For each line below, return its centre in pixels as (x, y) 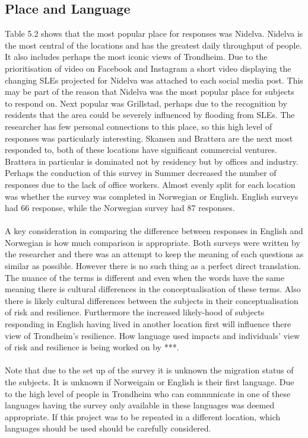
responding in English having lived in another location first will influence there (148, 324)
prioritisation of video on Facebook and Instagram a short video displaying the (148, 68)
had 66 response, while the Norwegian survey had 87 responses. (120, 208)
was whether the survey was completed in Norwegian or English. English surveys (152, 196)
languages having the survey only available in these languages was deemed (140, 405)
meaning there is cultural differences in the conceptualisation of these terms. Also (153, 289)
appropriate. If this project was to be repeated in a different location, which (143, 416)
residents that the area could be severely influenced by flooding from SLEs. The (150, 115)
